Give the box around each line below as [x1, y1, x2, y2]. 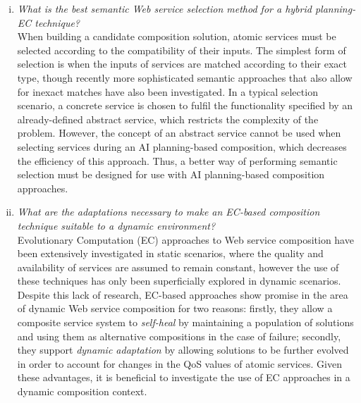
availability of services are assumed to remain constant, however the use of [17, 259, 339, 274]
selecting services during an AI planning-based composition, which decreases [17, 139, 347, 154]
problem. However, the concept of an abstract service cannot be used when [17, 125, 341, 140]
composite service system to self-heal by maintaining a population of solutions [17, 315, 354, 330]
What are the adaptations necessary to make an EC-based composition [17, 204, 320, 219]
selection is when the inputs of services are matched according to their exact [17, 56, 347, 71]
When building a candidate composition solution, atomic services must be [17, 29, 336, 44]
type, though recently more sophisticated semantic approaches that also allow [17, 70, 353, 85]
